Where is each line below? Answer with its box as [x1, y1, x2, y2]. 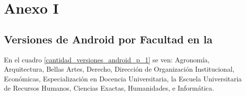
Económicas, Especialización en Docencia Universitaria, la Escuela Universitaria [4, 73, 242, 83]
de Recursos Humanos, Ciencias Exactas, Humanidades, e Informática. [4, 83, 214, 93]
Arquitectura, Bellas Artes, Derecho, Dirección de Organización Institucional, [4, 64, 234, 74]
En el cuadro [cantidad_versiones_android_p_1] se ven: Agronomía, [4, 54, 210, 64]
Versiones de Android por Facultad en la [4, 31, 212, 46]
